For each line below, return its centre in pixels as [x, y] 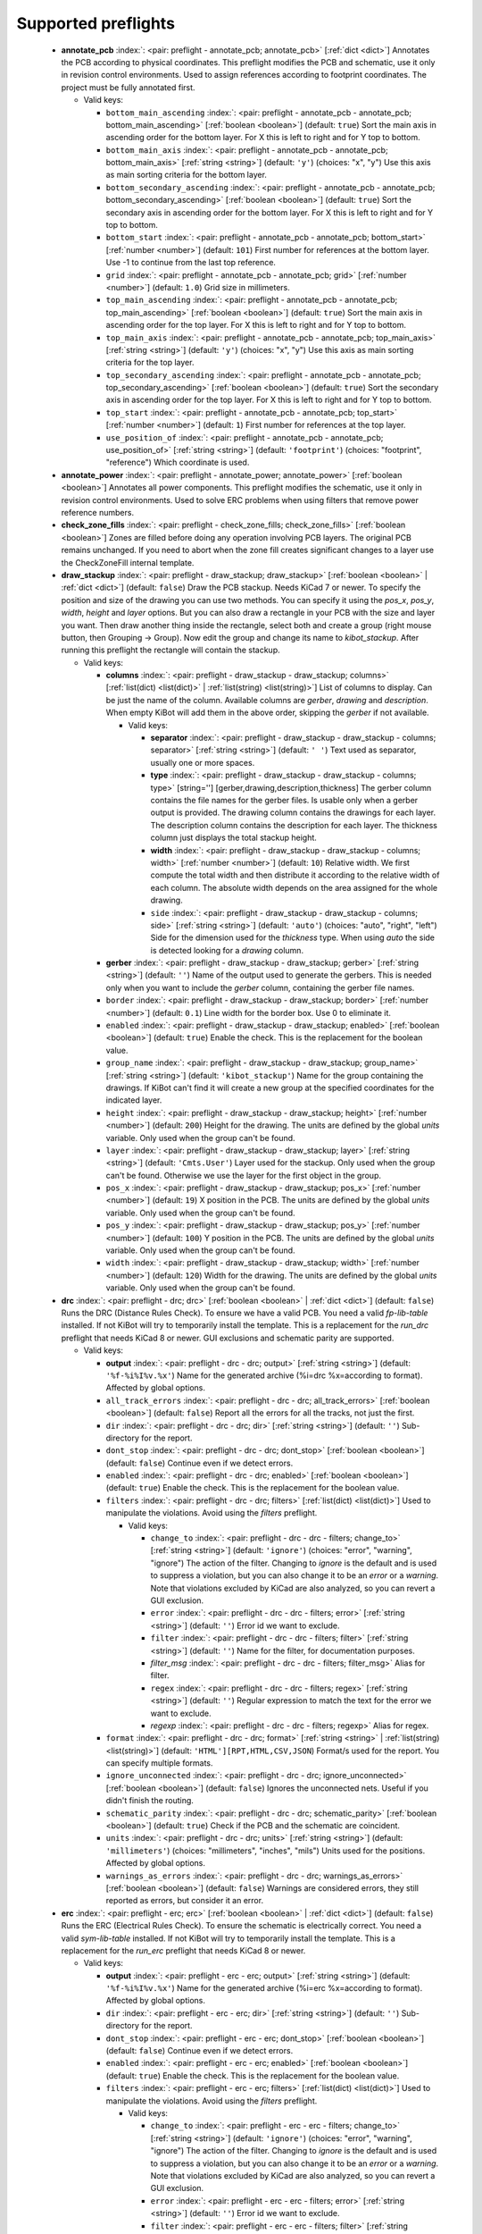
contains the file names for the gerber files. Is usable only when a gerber [284, 800]
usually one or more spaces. [203, 762]
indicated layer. [134, 1100]
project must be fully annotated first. [128, 87]
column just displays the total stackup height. [233, 838]
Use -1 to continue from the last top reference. [191, 263]
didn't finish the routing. [150, 1801]
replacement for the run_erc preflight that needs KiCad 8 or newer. [183, 1950]
